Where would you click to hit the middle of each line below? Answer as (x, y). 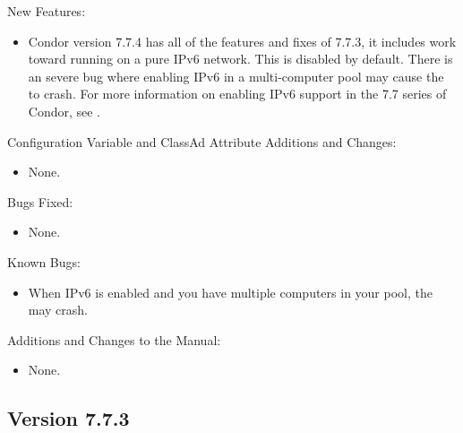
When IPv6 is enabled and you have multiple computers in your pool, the (230, 292)
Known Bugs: (44, 261)
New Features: (47, 11)
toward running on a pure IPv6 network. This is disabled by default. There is (240, 59)
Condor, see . (64, 111)
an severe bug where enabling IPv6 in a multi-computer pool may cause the (236, 76)
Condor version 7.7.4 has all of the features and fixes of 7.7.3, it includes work (242, 41)
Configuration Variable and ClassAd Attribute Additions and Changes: (202, 141)
